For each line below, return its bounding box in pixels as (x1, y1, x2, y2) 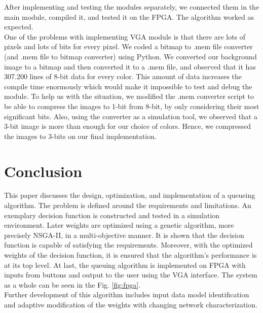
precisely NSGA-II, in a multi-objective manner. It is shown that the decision (4, 229, 244, 240)
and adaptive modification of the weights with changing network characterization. (4, 299, 257, 309)
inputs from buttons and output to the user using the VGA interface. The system (4, 269, 257, 280)
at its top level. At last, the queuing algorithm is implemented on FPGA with (4, 259, 246, 270)
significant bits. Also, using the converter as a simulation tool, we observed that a (4, 111, 257, 121)
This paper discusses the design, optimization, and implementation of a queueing (4, 190, 255, 200)
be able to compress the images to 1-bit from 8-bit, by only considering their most (4, 100, 259, 111)
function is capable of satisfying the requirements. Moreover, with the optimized (4, 239, 253, 250)
